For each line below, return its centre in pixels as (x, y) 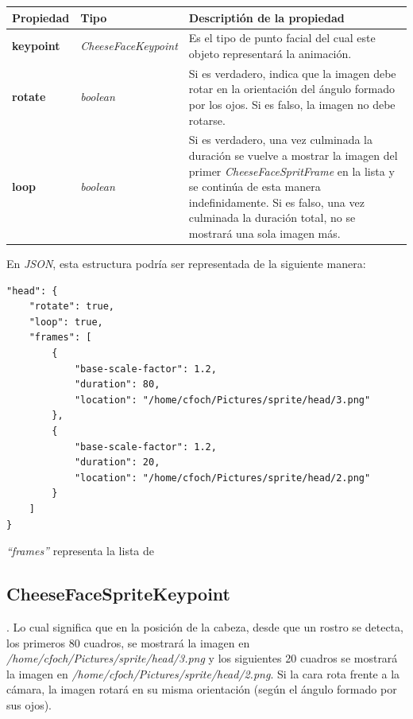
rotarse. (207, 120)
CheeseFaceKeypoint (129, 46)
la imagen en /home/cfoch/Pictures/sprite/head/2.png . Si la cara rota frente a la (203, 673)
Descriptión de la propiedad (266, 17)
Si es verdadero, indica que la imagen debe (292, 73)
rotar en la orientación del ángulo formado (291, 89)
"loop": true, (66, 322)
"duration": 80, (117, 385)
